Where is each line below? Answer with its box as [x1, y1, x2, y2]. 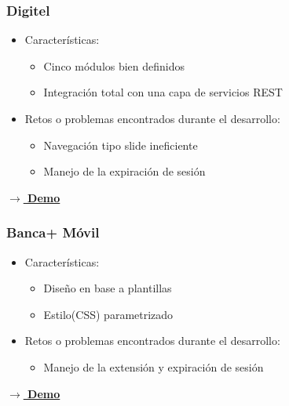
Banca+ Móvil [6, 223, 100, 242]
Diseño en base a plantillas [43, 280, 172, 296]
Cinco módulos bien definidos [43, 57, 185, 74]
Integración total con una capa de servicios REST [43, 84, 283, 100]
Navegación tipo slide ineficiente [43, 136, 198, 153]
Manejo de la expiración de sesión [43, 163, 206, 179]
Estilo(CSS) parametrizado [43, 306, 174, 322]
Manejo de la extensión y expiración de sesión [43, 358, 264, 375]
